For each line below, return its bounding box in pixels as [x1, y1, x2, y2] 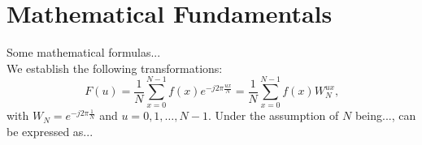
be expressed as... [7, 123, 94, 140]
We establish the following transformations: [7, 59, 223, 76]
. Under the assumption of [207, 107, 339, 124]
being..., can [355, 107, 416, 124]
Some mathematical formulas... [7, 44, 161, 61]
